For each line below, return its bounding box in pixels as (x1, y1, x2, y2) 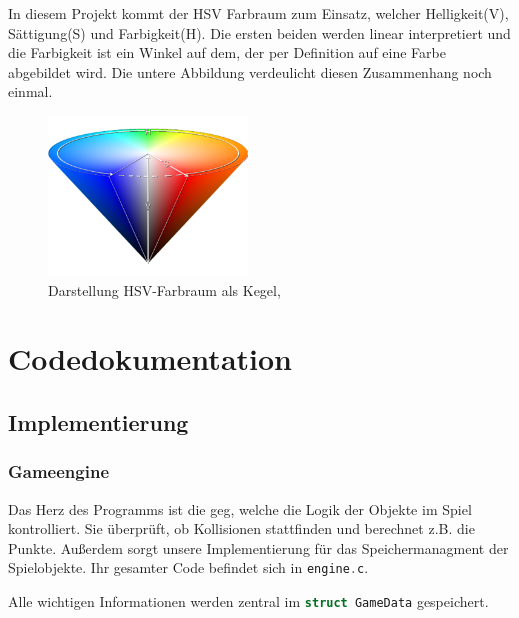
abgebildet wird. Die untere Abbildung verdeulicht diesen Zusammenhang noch (8, 61, 492, 82)
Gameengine (8, 459, 110, 484)
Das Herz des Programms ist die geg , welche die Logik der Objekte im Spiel (8, 498, 472, 519)
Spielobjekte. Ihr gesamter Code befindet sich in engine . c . (8, 557, 369, 578)
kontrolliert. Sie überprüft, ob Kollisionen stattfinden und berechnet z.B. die (8, 518, 475, 539)
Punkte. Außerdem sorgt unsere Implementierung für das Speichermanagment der (8, 537, 509, 558)
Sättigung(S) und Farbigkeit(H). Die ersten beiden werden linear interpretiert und (8, 22, 511, 43)
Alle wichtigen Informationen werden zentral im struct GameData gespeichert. (8, 590, 489, 611)
